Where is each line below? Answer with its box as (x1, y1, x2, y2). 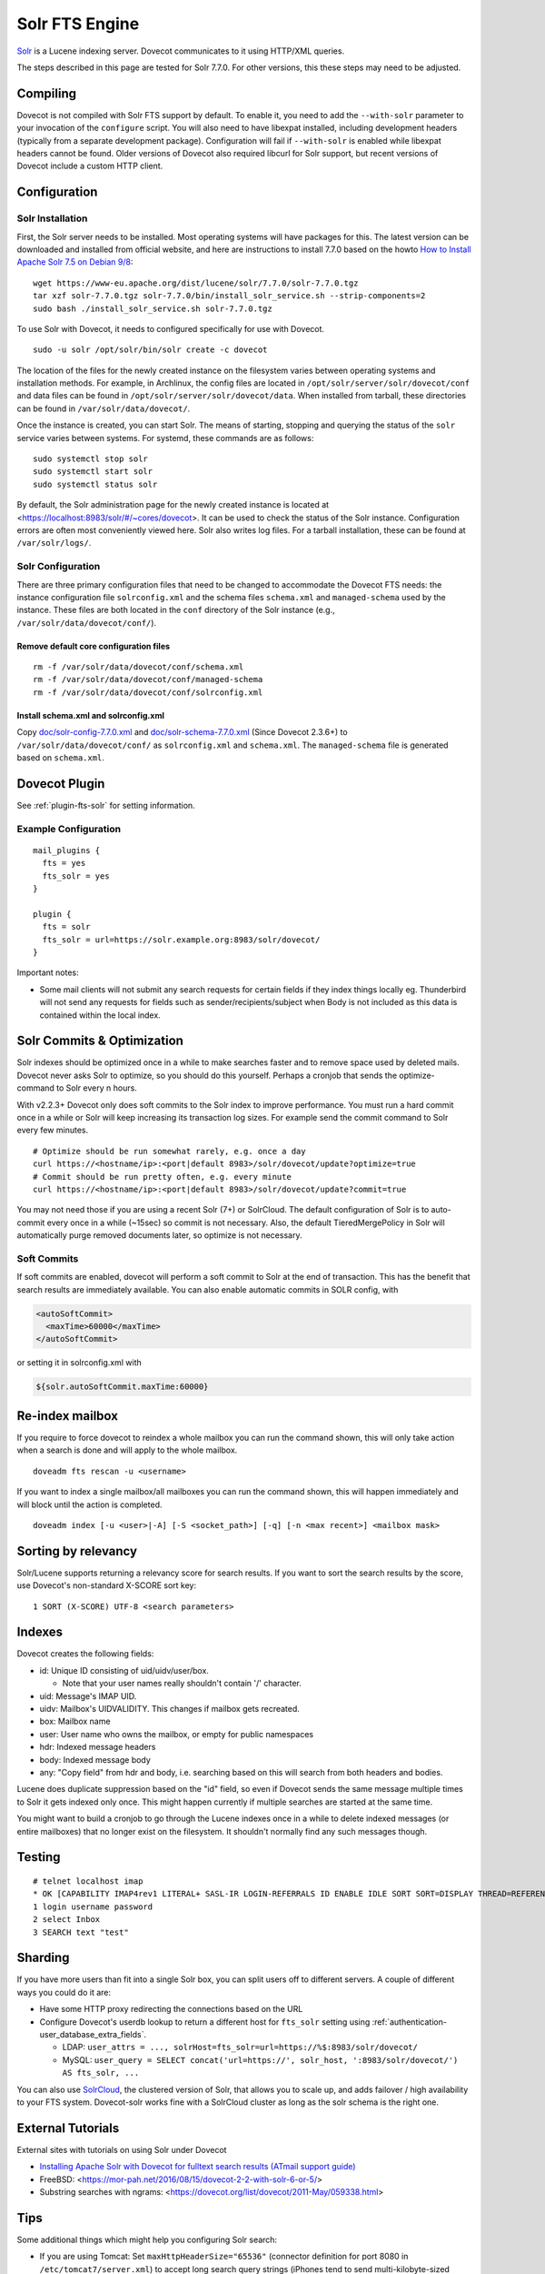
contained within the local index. (39, 1010, 161, 1021)
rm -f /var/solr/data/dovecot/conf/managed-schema (33, 674, 263, 685)
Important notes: (16, 967, 79, 978)
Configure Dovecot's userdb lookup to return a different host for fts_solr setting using (39, 2016, 371, 2027)
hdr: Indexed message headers (39, 1742, 156, 1753)
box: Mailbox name (39, 1716, 111, 1727)
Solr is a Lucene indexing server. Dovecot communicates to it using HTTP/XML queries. (16, 45, 345, 56)
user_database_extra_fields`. (39, 2029, 147, 2039)
